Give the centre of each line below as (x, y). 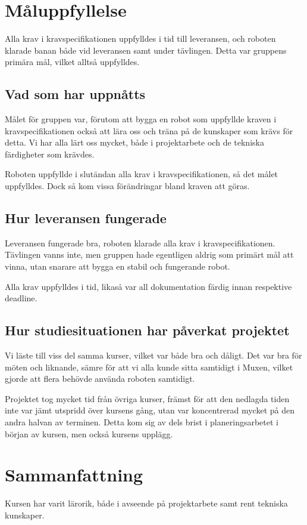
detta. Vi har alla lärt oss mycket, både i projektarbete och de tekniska (134, 142)
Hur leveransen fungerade (86, 218)
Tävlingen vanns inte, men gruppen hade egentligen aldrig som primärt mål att (149, 254)
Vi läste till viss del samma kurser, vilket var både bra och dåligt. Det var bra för (153, 355)
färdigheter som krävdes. (50, 154)
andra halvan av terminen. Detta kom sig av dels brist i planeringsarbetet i (142, 422)
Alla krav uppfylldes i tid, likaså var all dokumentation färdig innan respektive (148, 286)
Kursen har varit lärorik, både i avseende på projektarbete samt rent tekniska (146, 503)
